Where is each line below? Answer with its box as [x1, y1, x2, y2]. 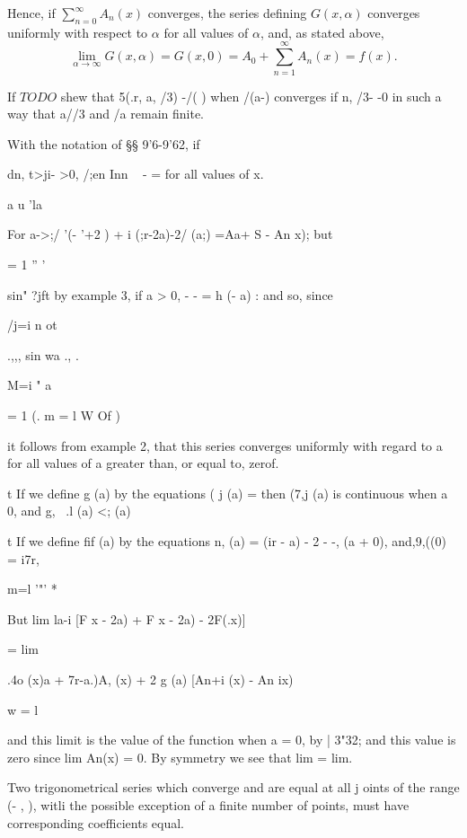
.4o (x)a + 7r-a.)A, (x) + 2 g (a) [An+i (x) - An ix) [7, 669, 294, 688]
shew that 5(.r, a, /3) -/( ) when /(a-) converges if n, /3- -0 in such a [60, 86, 442, 105]
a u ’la [7, 194, 42, 213]
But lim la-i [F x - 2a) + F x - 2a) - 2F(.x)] [7, 609, 246, 628]
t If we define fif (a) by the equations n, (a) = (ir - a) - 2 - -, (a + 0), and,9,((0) [7, 532, 446, 551]
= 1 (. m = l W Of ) [7, 406, 120, 425]
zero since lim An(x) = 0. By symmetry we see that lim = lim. [7, 747, 353, 766]
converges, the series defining [147, 4, 307, 22]
